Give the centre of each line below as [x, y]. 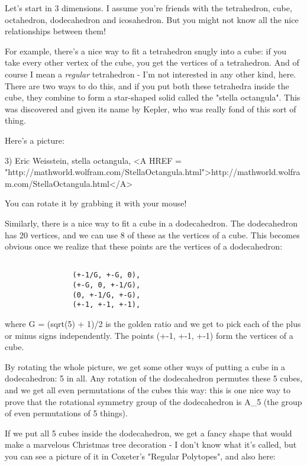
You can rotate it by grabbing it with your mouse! [96, 203]
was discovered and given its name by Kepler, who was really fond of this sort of [151, 109]
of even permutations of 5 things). [66, 413]
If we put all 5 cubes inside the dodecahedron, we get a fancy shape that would [148, 433]
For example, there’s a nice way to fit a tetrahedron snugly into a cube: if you [146, 51]
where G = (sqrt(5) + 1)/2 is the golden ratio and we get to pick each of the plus [153, 323]
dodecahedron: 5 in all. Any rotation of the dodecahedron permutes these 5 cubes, [154, 378]
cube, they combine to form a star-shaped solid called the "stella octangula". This [153, 97]
